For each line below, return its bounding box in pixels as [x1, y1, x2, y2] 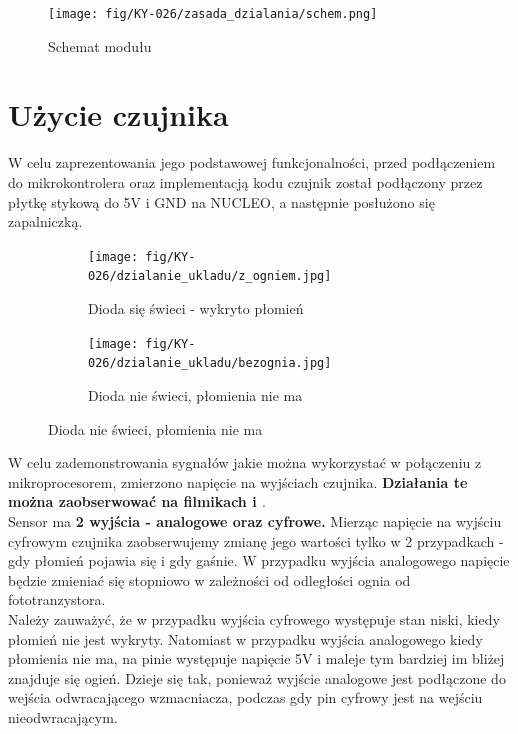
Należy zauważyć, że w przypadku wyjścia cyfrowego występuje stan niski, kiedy [8, 608, 500, 629]
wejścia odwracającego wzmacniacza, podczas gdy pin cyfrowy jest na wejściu [8, 687, 483, 708]
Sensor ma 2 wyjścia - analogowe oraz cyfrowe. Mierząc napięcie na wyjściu [8, 510, 502, 531]
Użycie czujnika [8, 94, 229, 135]
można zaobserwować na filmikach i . [8, 491, 266, 512]
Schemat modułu [48, 35, 152, 56]
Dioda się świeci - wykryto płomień [88, 298, 304, 319]
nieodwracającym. [8, 706, 118, 727]
